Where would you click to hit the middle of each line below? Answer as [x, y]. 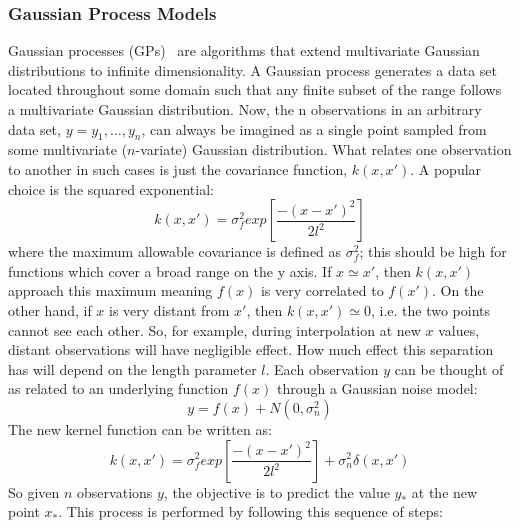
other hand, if [50, 309]
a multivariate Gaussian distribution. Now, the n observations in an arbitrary [245, 109]
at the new [444, 491]
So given [34, 491]
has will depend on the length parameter [132, 368]
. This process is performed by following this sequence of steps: [250, 511]
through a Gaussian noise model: [377, 388]
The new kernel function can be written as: [140, 428]
